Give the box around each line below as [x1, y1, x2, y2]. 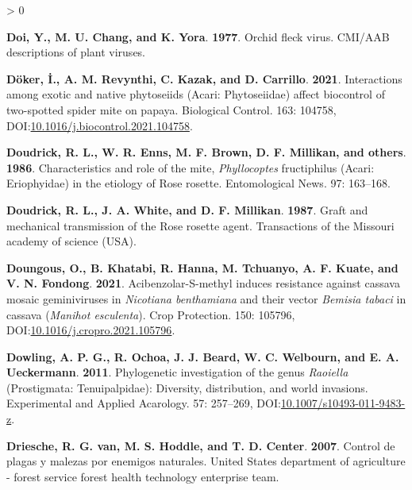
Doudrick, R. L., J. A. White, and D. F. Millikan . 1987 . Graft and [6, 201, 368, 218]
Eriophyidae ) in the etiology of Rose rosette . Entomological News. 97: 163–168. [6, 175, 391, 191]
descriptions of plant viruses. [6, 44, 146, 60]
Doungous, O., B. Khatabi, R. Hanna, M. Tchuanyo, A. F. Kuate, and [6, 259, 399, 276]
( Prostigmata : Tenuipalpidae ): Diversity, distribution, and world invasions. [6, 379, 368, 395]
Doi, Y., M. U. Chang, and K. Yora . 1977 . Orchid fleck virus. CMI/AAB [6, 28, 390, 44]
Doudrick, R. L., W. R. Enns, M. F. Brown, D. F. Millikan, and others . [6, 144, 406, 160]
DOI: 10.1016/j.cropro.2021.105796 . [6, 322, 175, 338]
